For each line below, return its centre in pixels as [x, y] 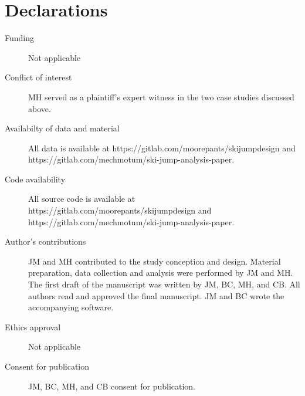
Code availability [35, 179]
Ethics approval [33, 326]
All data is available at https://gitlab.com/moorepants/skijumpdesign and [162, 148]
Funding [20, 38]
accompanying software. [71, 307]
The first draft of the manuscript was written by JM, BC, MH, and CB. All [164, 284]
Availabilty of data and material [62, 128]
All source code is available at [82, 199]
